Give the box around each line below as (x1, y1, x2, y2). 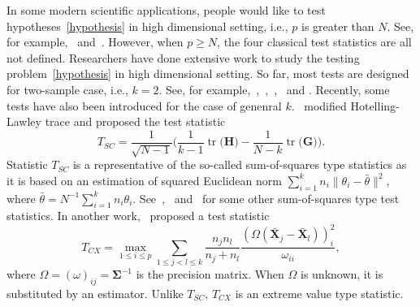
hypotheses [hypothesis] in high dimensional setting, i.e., (6, 17, 288, 34)
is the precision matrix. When (136, 266, 284, 283)
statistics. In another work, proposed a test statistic (6, 207, 270, 224)
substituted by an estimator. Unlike (6, 284, 184, 301)
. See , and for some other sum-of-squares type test (132, 189, 400, 206)
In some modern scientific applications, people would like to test (6, 2, 326, 18)
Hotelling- (350, 97, 400, 114)
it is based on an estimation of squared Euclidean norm (6, 171, 282, 188)
